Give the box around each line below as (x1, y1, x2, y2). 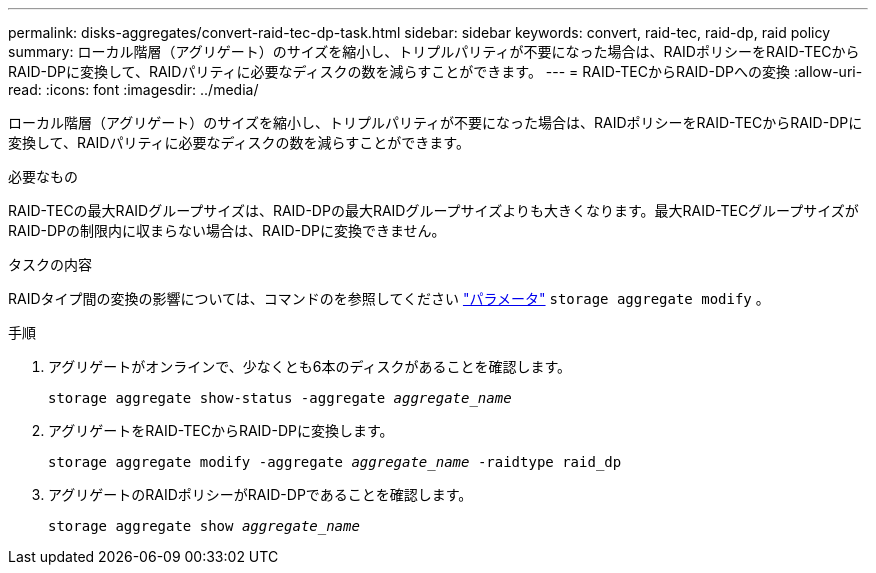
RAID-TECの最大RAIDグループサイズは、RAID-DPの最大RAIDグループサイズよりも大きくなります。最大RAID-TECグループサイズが (8, 202, 859, 219)
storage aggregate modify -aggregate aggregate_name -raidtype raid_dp (48, 454, 622, 470)
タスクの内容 (8, 256, 92, 273)
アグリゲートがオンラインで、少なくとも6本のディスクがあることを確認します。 (48, 358, 572, 375)
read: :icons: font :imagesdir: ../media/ (8, 81, 259, 98)
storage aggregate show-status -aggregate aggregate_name (48, 390, 512, 406)
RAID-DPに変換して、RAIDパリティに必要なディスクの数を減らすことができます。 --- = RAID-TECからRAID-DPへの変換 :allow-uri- (8, 63, 863, 80)
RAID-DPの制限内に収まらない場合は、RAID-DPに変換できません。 (8, 222, 446, 239)
